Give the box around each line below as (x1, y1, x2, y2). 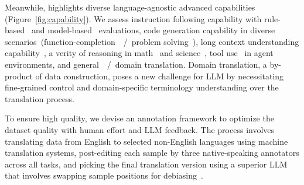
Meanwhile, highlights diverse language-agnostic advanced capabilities (5, 1, 255, 13)
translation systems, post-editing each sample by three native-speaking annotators (5, 146, 299, 159)
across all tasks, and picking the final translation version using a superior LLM (5, 158, 288, 170)
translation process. (5, 92, 74, 104)
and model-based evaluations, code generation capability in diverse (31, 24, 275, 36)
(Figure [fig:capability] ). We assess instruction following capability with (5, 12, 262, 25)
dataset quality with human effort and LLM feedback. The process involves (5, 123, 275, 135)
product (5, 69, 33, 82)
